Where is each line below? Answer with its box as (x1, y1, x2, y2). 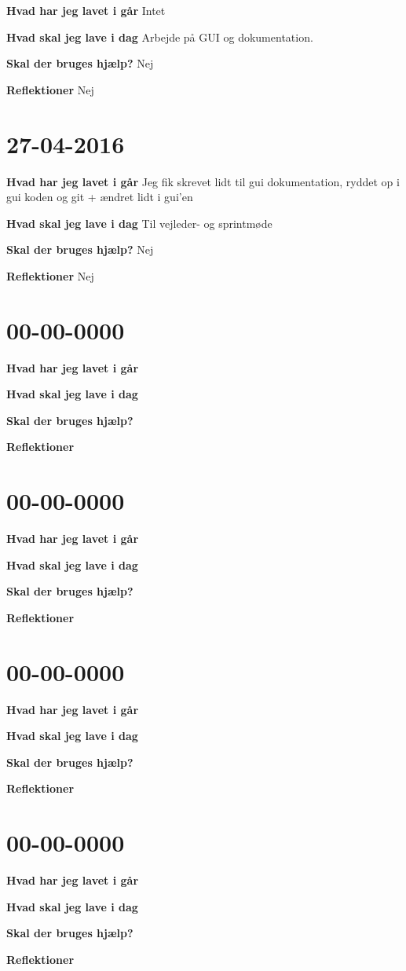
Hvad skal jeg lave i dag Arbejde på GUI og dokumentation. (6, 28, 313, 45)
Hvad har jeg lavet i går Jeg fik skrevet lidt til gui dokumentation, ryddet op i (6, 173, 400, 189)
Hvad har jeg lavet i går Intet (6, 2, 166, 18)
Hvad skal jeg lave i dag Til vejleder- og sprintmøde (6, 214, 272, 231)
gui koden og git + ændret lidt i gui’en (6, 189, 193, 205)
